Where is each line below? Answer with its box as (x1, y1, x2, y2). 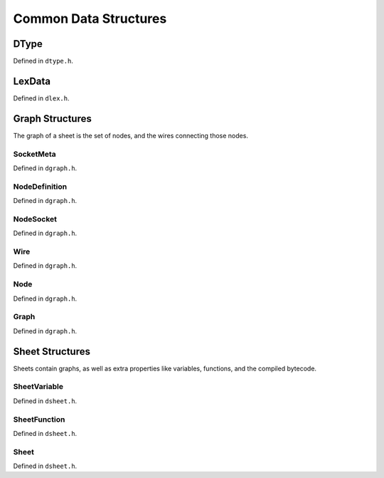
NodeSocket (13, 214, 57, 224)
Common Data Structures (13, 11, 167, 26)
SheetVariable (13, 382, 64, 392)
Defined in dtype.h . (13, 57, 74, 66)
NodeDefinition (13, 182, 68, 192)
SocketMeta (13, 149, 56, 159)
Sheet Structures (13, 345, 91, 358)
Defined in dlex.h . (13, 93, 70, 103)
